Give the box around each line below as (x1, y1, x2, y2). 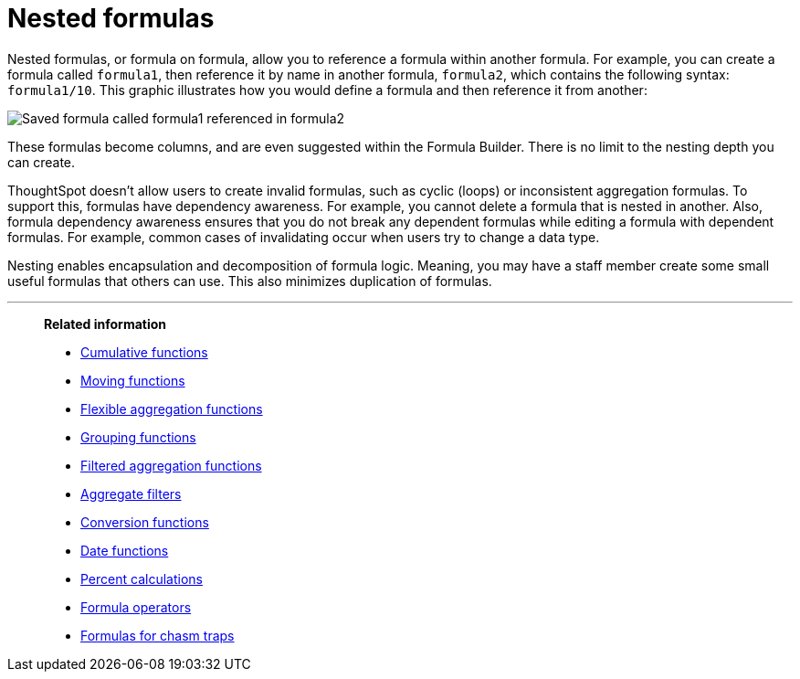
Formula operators (80, 599, 192, 615)
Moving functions (80, 372, 185, 388)
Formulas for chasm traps (80, 627, 235, 643)
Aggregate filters (80, 485, 182, 502)
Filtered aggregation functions (80, 457, 262, 473)
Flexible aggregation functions (80, 400, 263, 417)
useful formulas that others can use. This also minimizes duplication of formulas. (7, 272, 492, 289)
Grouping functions (80, 429, 196, 445)
